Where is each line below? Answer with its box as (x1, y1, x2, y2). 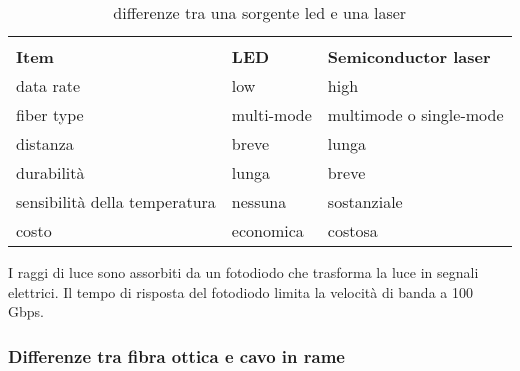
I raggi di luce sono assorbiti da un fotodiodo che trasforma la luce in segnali (8, 262, 479, 282)
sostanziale (327, 190, 403, 213)
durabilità (16, 161, 85, 184)
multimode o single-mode (327, 103, 504, 126)
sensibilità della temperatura (16, 190, 216, 213)
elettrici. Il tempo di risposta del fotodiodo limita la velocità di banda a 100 (8, 281, 473, 302)
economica (231, 219, 304, 242)
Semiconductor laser (327, 45, 491, 68)
